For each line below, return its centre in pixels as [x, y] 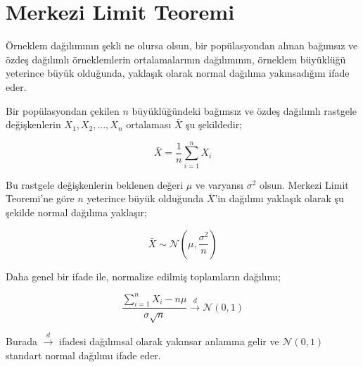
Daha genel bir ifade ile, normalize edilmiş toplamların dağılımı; [143, 276]
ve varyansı [219, 184]
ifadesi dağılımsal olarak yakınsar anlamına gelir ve [169, 341]
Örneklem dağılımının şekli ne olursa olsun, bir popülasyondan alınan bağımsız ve [182, 45]
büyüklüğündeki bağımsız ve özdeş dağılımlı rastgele [244, 110]
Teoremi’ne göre [40, 198]
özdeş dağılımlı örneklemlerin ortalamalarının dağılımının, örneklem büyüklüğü [176, 59]
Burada [21, 341]
